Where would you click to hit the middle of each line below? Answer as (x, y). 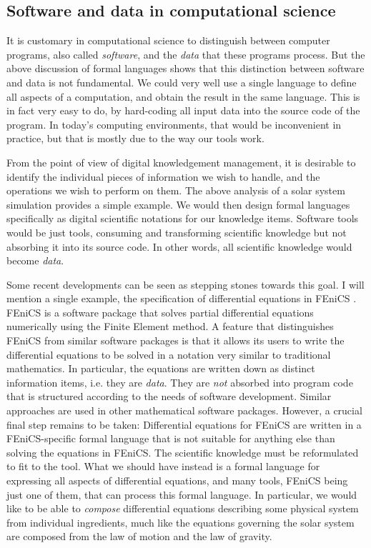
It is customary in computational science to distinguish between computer (168, 40)
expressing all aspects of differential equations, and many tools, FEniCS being (177, 480)
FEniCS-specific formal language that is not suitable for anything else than (171, 438)
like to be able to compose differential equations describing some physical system (183, 508)
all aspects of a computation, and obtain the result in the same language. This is (183, 96)
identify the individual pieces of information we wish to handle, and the (163, 176)
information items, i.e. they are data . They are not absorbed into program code (180, 382)
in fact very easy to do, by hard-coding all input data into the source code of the (183, 110)
